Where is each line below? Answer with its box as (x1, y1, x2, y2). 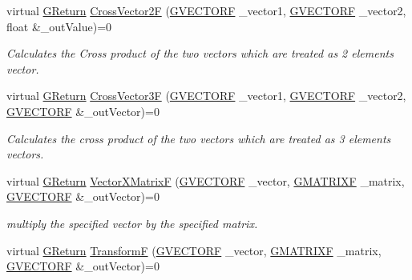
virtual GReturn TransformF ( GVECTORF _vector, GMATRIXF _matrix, (6, 242, 382, 258)
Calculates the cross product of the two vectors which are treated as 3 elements (6, 130, 391, 146)
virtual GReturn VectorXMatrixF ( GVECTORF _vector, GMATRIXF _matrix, (6, 172, 405, 189)
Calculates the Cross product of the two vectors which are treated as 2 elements (6, 45, 394, 62)
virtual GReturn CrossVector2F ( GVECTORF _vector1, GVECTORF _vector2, (6, 2, 406, 18)
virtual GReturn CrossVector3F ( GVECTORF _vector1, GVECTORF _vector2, (6, 87, 406, 104)
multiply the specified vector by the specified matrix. (6, 214, 258, 231)
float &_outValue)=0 (6, 18, 112, 34)
